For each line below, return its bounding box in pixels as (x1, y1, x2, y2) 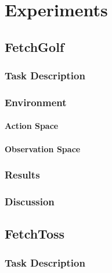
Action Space (5, 120, 59, 132)
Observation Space (5, 142, 81, 155)
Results (5, 167, 40, 182)
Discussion (5, 194, 55, 208)
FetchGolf (5, 37, 64, 55)
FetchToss (5, 225, 65, 243)
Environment (5, 94, 67, 109)
